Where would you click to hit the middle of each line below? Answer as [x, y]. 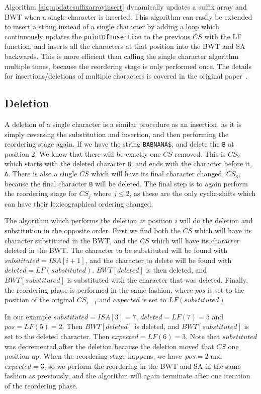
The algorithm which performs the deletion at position [89, 220]
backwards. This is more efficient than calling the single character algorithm [122, 56]
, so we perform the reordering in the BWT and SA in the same [142, 366]
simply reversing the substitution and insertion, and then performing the [117, 134]
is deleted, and [157, 326]
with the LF [223, 36]
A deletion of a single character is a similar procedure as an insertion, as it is [123, 124]
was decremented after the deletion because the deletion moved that [109, 346]
